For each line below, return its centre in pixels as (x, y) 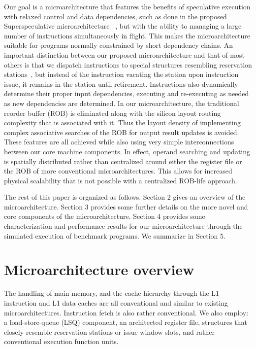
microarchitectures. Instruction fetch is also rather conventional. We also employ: (126, 312)
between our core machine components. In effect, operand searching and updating (127, 151)
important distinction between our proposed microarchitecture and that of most (124, 54)
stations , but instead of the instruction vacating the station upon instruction (121, 74)
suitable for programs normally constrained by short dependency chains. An (118, 45)
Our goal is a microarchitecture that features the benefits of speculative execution (127, 6)
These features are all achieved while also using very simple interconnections (119, 142)
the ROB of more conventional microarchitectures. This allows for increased (118, 171)
